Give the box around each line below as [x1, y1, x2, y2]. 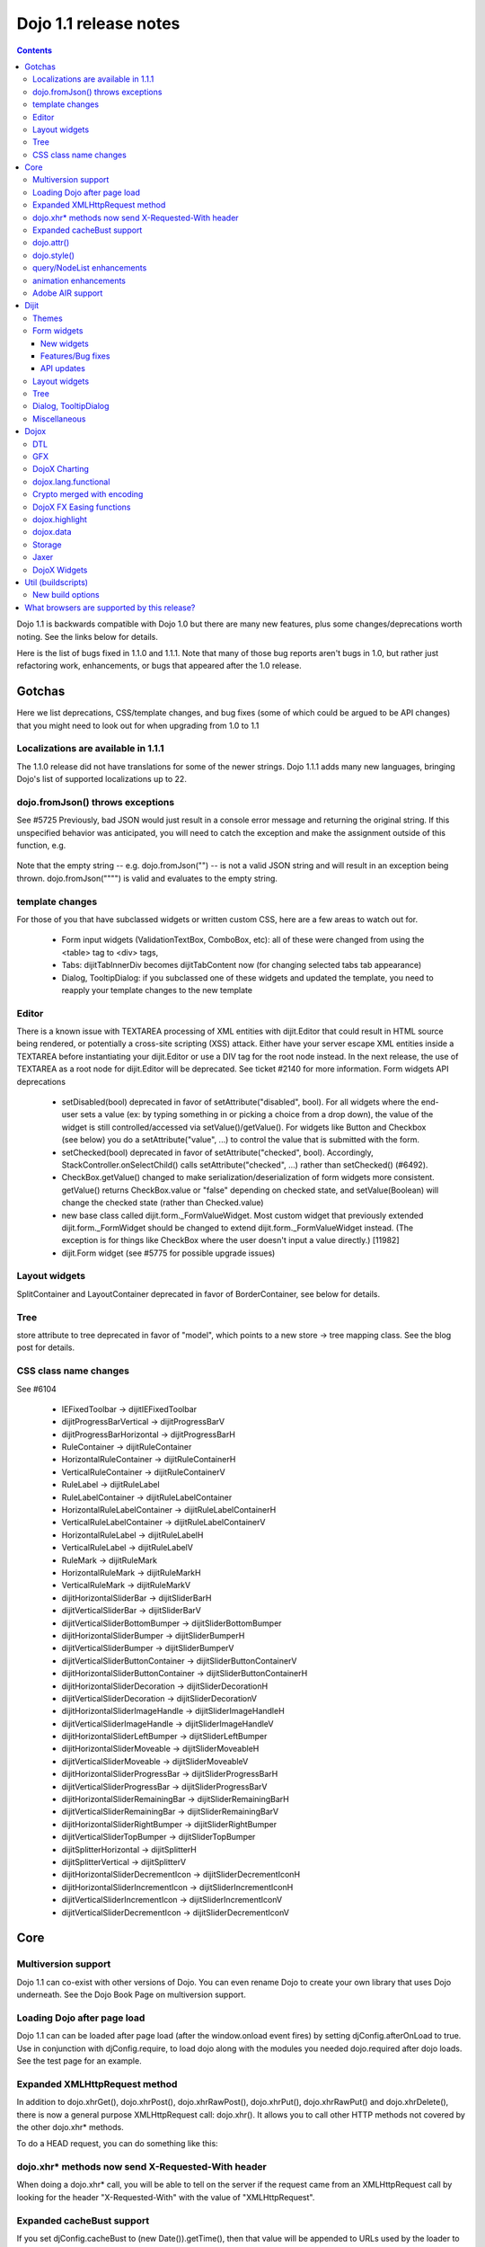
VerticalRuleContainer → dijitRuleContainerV [61, 1466, 225, 1478]
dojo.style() [32, 250, 75, 261]
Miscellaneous [32, 413, 86, 424]
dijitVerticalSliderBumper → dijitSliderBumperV [61, 1643, 234, 1654]
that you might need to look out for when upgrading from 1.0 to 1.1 [16, 720, 260, 731]
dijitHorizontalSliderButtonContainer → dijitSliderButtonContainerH [61, 1668, 308, 1679]
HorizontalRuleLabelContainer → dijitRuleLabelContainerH [61, 1505, 277, 1515]
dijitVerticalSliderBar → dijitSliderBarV [61, 1605, 201, 1616]
